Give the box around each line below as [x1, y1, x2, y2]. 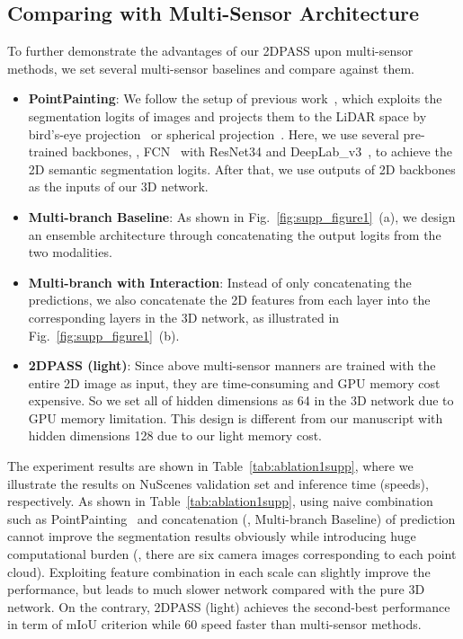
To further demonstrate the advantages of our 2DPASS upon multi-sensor [7, 41, 414, 60]
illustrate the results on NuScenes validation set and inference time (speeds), [7, 474, 429, 493]
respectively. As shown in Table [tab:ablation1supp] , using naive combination [7, 492, 433, 510]
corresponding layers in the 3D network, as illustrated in [28, 307, 340, 326]
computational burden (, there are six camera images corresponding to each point [7, 545, 457, 564]
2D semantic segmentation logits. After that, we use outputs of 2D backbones [28, 159, 456, 178]
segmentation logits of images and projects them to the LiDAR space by [28, 106, 427, 125]
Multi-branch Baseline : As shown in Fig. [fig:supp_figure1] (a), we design [28, 207, 456, 226]
